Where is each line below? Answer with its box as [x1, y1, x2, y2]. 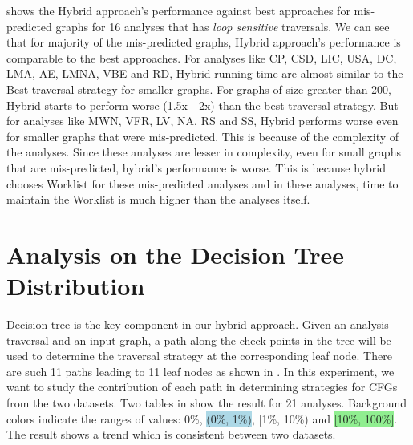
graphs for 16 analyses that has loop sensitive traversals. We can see [55, 18, 390, 34]
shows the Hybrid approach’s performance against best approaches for [6, 2, 350, 18]
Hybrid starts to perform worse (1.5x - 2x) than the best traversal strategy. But [6, 96, 399, 113]
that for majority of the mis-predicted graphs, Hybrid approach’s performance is [6, 34, 401, 51]
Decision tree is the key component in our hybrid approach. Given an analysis [6, 316, 389, 333]
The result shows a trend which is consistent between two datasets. [6, 426, 336, 443]
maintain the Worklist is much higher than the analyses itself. [6, 191, 310, 208]
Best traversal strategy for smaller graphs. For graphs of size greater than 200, [6, 80, 392, 97]
